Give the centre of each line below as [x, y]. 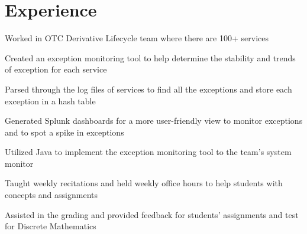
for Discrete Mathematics [51, 226]
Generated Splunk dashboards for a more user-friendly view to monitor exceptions [154, 121]
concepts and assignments [51, 195]
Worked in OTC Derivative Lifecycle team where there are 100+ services [137, 38]
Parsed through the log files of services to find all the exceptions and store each [148, 89]
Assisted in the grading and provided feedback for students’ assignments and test [152, 214]
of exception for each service [56, 69]
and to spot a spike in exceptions [64, 132]
